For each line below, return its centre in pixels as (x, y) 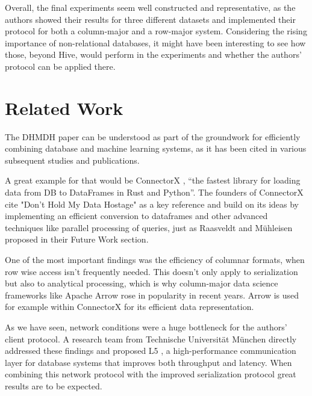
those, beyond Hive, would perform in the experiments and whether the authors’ (153, 54)
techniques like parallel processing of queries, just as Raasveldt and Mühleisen (149, 227)
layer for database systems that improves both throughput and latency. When (148, 362)
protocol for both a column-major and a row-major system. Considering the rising (156, 31)
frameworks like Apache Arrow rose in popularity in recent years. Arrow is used (152, 295)
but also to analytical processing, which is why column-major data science (142, 283)
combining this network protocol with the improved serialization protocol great (151, 374)
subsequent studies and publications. (72, 160)
